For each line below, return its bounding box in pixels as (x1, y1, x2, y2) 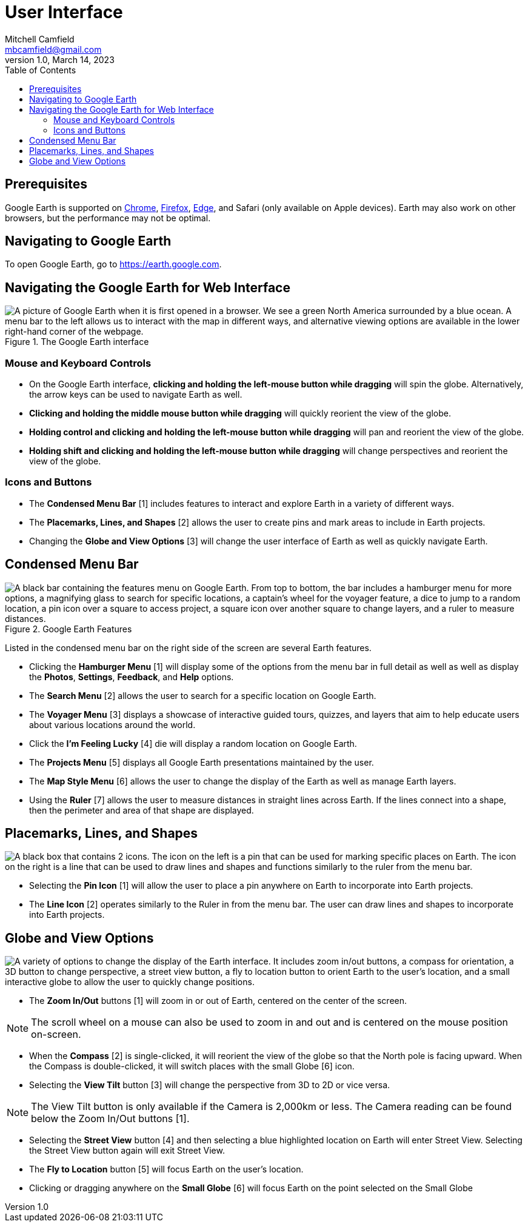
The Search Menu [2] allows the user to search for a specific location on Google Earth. (29, 690, 376, 701)
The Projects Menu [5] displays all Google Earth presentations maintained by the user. (29, 757, 374, 767)
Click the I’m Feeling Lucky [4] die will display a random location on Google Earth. (29, 738, 357, 749)
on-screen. (31, 1028, 81, 1041)
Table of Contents (5, 64, 76, 75)
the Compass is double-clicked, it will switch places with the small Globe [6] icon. (29, 1061, 355, 1072)
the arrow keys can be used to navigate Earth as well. (29, 389, 242, 400)
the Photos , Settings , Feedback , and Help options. (29, 671, 234, 682)
